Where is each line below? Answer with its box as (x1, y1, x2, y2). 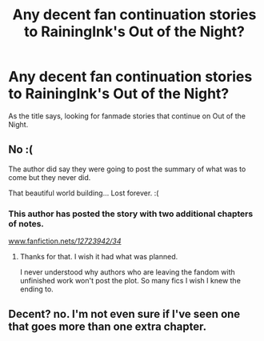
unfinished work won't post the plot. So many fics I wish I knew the (19, 276, 242, 286)
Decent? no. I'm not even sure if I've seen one (8, 307, 241, 321)
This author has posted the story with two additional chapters (8, 208, 254, 219)
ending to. (19, 284, 54, 294)
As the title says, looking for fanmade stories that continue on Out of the (8, 110, 246, 121)
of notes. (8, 218, 44, 229)
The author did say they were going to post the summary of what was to (8, 164, 246, 174)
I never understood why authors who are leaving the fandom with (19, 267, 236, 277)
